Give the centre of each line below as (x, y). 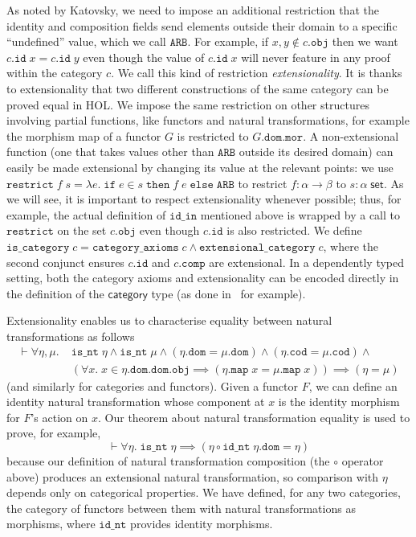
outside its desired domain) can (316, 152)
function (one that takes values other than (110, 152)
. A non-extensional (351, 135)
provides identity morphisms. (202, 524)
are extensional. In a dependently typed (307, 262)
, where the (351, 246)
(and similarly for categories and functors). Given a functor (153, 385)
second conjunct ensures (65, 262)
